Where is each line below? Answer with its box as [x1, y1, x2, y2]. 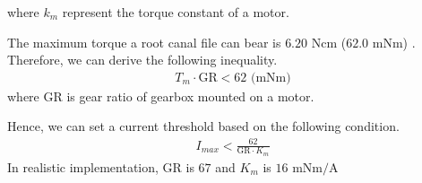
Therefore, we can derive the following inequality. [7, 50, 278, 69]
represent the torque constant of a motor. [62, 3, 289, 21]
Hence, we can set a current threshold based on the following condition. [7, 117, 400, 135]
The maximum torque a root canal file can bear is [7, 32, 281, 51]
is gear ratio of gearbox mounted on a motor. [66, 86, 314, 105]
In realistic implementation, [7, 157, 159, 176]
